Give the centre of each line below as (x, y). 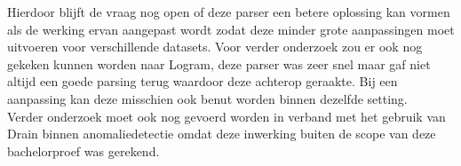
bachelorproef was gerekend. (83, 150)
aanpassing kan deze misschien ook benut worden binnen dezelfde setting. (207, 98)
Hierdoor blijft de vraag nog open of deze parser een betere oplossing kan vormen (229, 12)
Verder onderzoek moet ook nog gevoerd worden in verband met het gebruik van (227, 116)
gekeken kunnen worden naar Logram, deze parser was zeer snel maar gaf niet (219, 63)
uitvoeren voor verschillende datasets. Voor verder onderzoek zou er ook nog (215, 47)
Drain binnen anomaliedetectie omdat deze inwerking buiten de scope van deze (222, 134)
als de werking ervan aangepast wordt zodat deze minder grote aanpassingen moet (231, 29)
